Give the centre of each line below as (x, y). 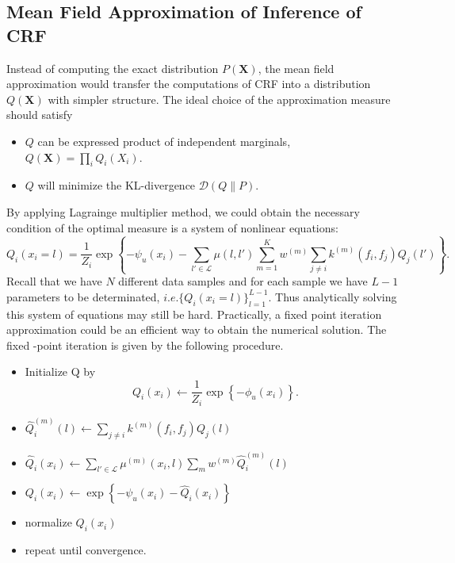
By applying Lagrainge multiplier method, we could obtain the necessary (183, 211)
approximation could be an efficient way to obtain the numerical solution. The (197, 329)
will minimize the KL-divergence (117, 185)
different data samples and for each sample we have (243, 281)
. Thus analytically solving (333, 296)
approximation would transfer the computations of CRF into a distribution (189, 84)
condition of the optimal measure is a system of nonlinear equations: (172, 227)
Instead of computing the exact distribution (113, 68)
